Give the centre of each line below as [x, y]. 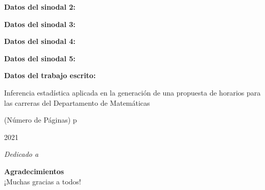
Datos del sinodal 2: [40, 7]
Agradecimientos [34, 171]
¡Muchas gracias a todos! [43, 181]
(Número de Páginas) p [41, 120]
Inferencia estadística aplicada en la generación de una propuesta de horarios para [132, 92]
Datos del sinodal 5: [40, 58]
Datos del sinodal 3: [40, 24]
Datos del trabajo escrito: [50, 75]
